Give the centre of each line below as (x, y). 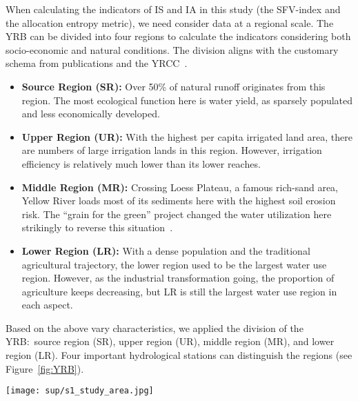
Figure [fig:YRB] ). (45, 368)
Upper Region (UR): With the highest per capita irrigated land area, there (187, 136)
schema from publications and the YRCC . (97, 63)
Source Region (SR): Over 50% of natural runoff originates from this (173, 86)
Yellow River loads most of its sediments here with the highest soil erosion (179, 201)
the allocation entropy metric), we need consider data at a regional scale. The (170, 22)
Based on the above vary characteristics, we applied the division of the (155, 327)
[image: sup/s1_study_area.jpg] (80, 391)
